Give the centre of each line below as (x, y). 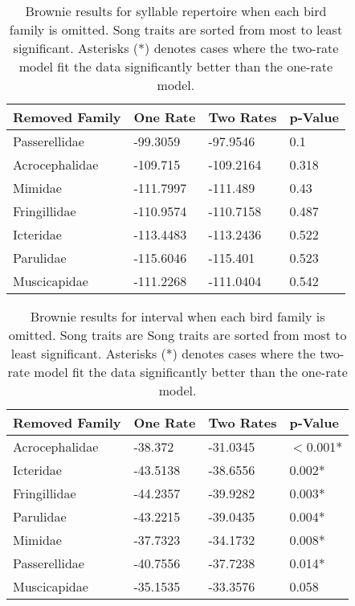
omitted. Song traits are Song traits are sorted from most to (177, 335)
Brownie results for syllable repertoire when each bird (176, 11)
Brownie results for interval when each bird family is (177, 316)
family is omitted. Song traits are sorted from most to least (176, 29)
